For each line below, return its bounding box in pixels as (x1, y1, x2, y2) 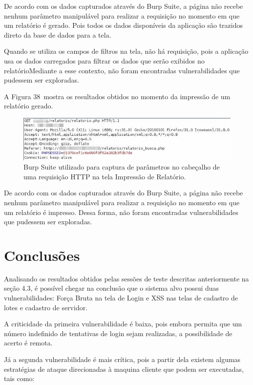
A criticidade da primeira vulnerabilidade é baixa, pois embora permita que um (4, 319, 242, 329)
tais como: (4, 373, 35, 384)
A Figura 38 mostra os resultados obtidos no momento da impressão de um (4, 91, 231, 101)
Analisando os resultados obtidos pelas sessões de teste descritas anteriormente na (4, 273, 249, 283)
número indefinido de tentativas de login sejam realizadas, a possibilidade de (4, 328, 232, 338)
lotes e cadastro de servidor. (4, 302, 88, 312)
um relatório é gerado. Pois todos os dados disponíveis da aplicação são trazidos (4, 20, 243, 30)
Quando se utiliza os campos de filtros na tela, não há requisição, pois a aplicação (4, 46, 249, 56)
